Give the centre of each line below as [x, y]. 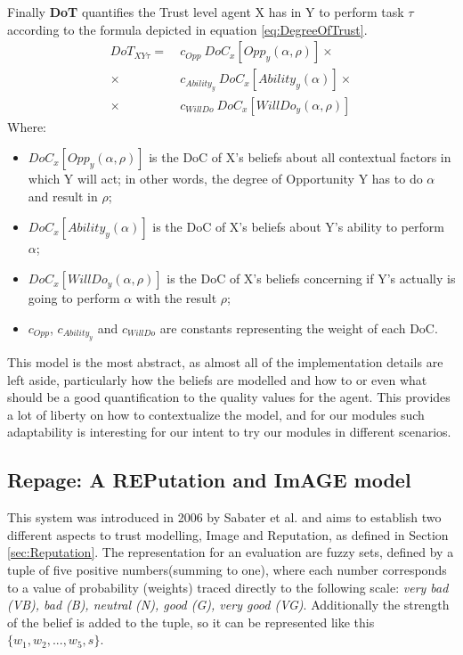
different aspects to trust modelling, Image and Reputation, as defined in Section [228, 534]
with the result [176, 298]
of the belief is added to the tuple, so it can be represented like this [191, 622]
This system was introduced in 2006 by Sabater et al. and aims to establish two [224, 517]
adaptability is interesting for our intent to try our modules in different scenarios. [229, 432]
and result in [63, 196]
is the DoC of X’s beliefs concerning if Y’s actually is [311, 278]
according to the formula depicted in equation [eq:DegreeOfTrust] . [187, 29]
